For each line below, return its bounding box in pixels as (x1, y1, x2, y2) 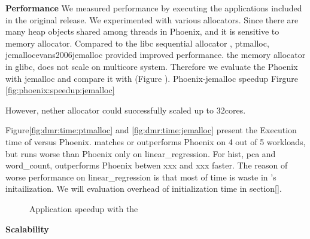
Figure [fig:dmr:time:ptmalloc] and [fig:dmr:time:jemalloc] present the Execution (5, 124, 297, 136)
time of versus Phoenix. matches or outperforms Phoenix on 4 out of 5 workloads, (5, 135, 306, 148)
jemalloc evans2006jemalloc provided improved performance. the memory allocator (5, 48, 306, 61)
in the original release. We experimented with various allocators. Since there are (5, 13, 299, 26)
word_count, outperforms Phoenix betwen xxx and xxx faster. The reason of (5, 159, 288, 171)
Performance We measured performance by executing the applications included (5, 2, 302, 14)
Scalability (5, 222, 49, 235)
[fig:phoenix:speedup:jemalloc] (5, 84, 115, 96)
